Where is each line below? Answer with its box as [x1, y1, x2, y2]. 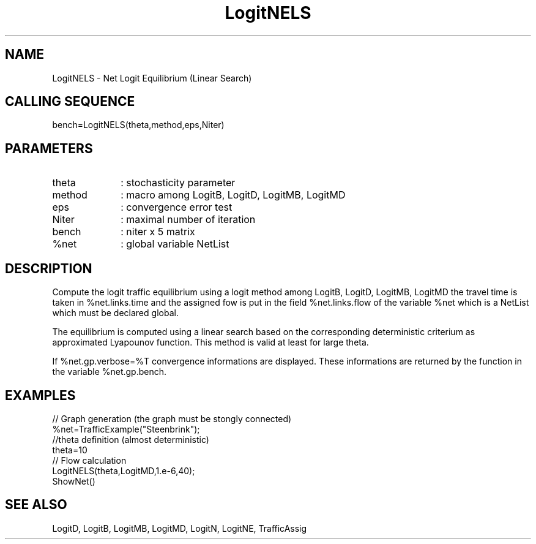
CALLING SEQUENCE [5, 94, 135, 110]
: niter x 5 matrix [121, 225, 195, 238]
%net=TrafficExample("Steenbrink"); [52, 423, 200, 434]
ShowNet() [52, 475, 95, 486]
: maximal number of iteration [121, 213, 256, 226]
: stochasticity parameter [121, 176, 236, 189]
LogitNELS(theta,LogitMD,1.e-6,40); [52, 465, 195, 476]
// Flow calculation [52, 455, 127, 466]
